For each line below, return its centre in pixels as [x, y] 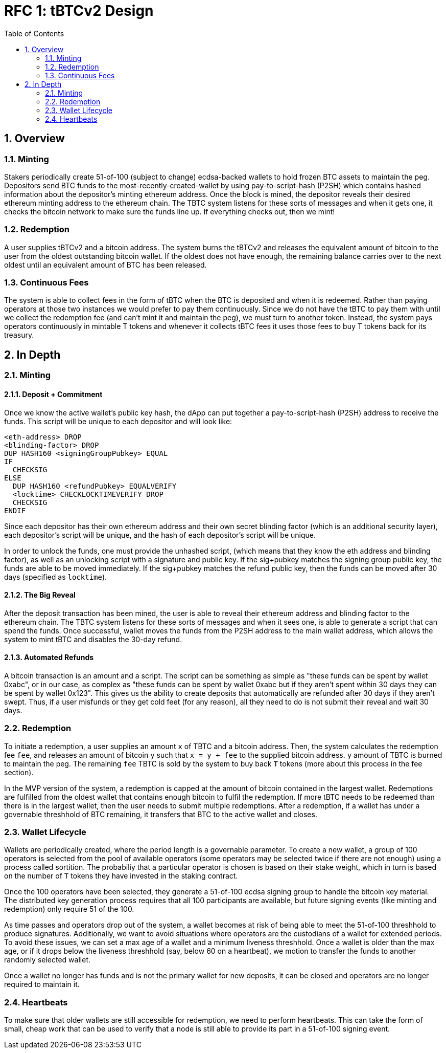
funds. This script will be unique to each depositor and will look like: [118, 421]
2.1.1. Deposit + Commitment [53, 394]
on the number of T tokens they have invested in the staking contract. [121, 876]
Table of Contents [34, 33]
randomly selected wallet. [47, 960]
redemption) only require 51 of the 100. [69, 909]
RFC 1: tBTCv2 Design [79, 11]
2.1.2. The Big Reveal [40, 595]
